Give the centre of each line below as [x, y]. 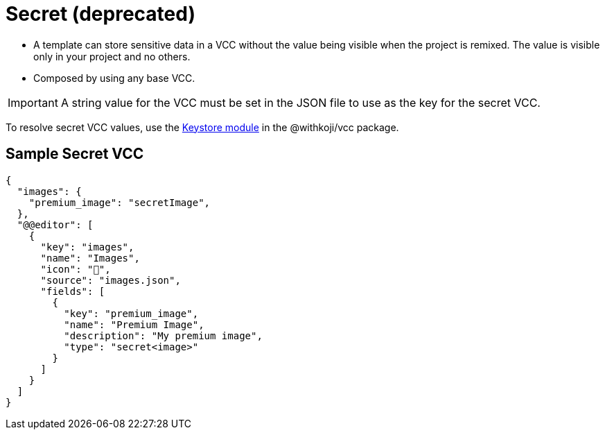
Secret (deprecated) [100, 14]
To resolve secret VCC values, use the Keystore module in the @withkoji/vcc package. [202, 127]
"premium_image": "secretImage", [120, 202]
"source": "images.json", [111, 280]
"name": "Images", [90, 258]
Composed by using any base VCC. [114, 78]
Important [33, 102]
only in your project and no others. [112, 56]
